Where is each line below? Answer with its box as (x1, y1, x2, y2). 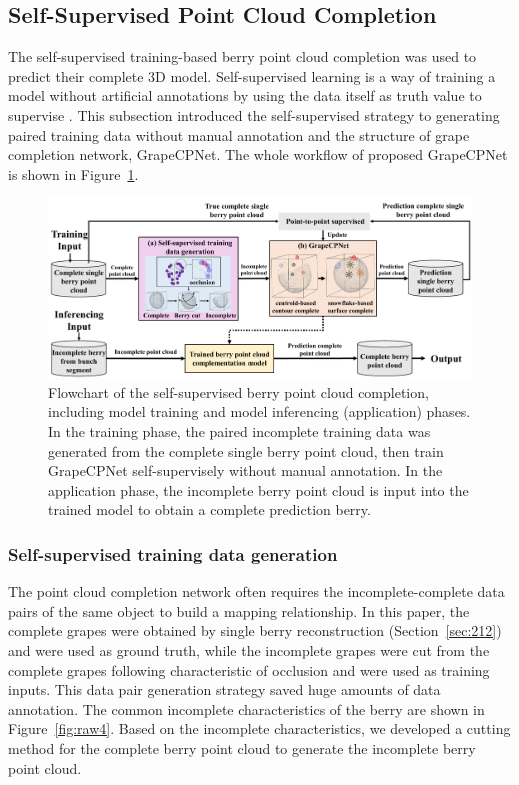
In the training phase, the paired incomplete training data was (48, 421, 431, 442)
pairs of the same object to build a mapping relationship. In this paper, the (8, 600, 470, 621)
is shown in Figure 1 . (8, 163, 139, 184)
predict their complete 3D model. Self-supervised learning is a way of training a (8, 65, 496, 86)
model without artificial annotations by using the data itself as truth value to (8, 85, 482, 106)
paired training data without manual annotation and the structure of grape (8, 124, 470, 145)
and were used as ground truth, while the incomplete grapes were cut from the (8, 639, 490, 660)
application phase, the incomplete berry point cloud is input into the (48, 479, 469, 500)
